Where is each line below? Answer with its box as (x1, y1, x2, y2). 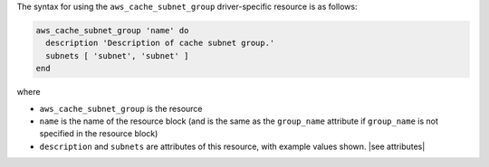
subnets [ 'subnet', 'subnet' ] (45, 51, 189, 60)
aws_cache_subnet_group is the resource (39, 103, 203, 114)
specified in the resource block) (39, 128, 158, 139)
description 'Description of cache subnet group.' (45, 38, 275, 49)
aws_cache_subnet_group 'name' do (35, 25, 189, 35)
